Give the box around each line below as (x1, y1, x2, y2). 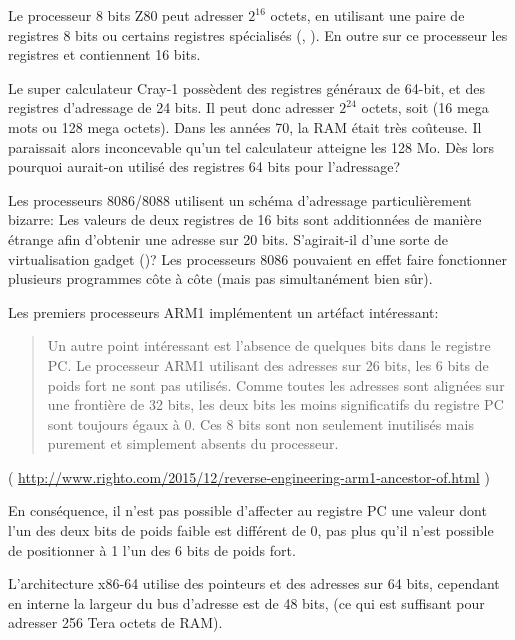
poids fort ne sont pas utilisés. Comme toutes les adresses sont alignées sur (47, 374, 505, 395)
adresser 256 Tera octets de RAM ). (8, 612, 223, 633)
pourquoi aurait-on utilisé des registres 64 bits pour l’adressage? (8, 156, 401, 177)
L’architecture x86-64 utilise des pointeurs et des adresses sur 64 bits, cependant (8, 573, 500, 594)
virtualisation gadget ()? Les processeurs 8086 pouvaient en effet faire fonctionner (8, 248, 507, 269)
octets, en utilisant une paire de (270, 5, 465, 25)
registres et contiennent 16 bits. (8, 44, 201, 65)
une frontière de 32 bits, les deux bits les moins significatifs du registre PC (47, 394, 504, 415)
